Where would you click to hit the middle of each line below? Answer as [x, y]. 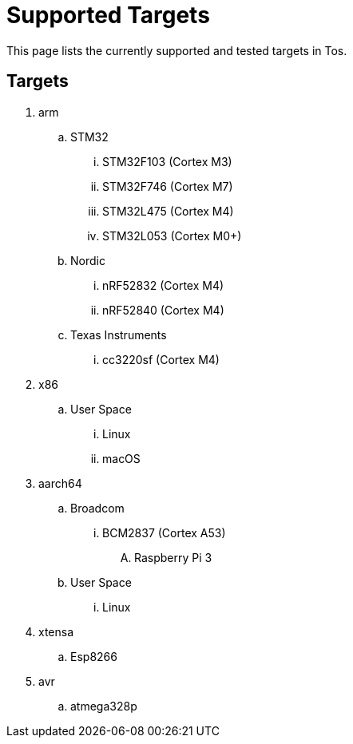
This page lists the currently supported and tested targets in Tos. [177, 50]
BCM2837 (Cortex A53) [164, 532]
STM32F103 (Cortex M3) [167, 161]
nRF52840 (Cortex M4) [163, 310]
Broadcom [97, 508]
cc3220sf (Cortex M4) [161, 359]
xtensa [56, 631]
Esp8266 [94, 656]
